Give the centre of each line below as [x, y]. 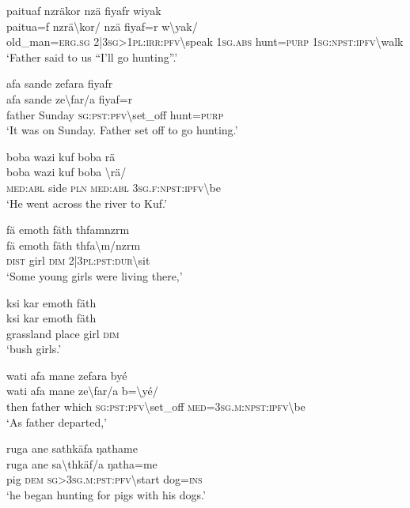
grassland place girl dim [63, 333]
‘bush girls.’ [34, 349]
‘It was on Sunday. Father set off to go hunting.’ [122, 130]
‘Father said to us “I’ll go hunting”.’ [92, 56]
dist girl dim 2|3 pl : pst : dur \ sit [78, 260]
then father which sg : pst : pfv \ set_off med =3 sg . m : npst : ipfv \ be [156, 406]
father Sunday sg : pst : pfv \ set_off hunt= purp [115, 114]
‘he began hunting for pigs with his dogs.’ [106, 495]
